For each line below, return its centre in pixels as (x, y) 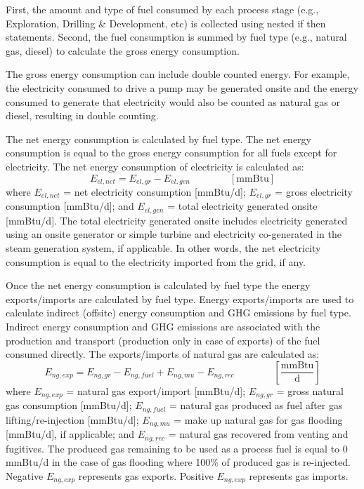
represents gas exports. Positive (146, 475)
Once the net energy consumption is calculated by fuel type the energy (158, 285)
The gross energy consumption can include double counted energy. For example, (178, 74)
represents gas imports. (299, 475)
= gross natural (310, 390)
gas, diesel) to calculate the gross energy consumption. (123, 50)
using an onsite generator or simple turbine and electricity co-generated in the (174, 234)
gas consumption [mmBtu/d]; (69, 405)
